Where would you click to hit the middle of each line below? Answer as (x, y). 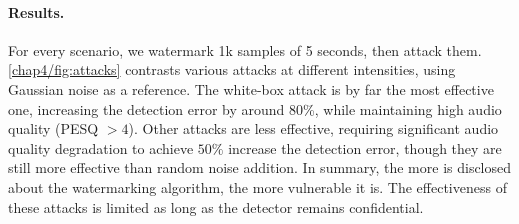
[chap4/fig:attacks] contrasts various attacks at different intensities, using (232, 69)
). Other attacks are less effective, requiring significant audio (313, 128)
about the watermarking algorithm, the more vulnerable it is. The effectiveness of (257, 186)
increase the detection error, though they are (365, 147)
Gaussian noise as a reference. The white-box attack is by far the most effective (251, 88)
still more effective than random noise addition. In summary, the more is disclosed (260, 167)
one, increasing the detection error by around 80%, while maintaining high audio (255, 108)
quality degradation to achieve (101, 147)
